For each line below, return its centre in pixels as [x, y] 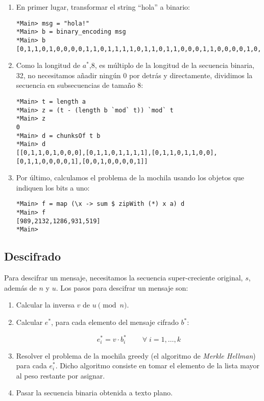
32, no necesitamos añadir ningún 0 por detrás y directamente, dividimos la [134, 75]
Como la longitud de [48, 65]
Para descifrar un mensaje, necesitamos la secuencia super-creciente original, [124, 278]
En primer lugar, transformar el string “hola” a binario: [103, 7]
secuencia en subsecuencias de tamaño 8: [80, 85]
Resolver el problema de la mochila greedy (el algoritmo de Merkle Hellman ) [136, 355]
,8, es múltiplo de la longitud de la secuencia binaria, [172, 65]
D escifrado [33, 256]
